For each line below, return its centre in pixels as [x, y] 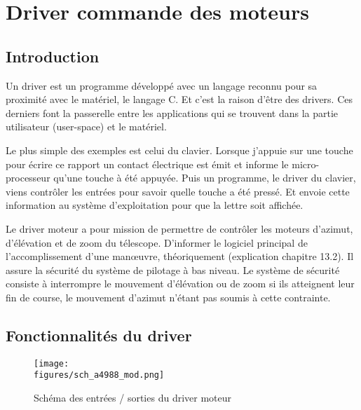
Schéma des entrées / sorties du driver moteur [133, 397]
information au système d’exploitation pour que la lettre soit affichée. [155, 205]
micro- [306, 164]
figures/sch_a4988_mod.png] [99, 375]
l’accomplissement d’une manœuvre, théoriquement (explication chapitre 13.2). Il [180, 256]
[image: [52, 363]
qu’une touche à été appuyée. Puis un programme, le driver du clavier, [205, 178]
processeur [28, 178]
